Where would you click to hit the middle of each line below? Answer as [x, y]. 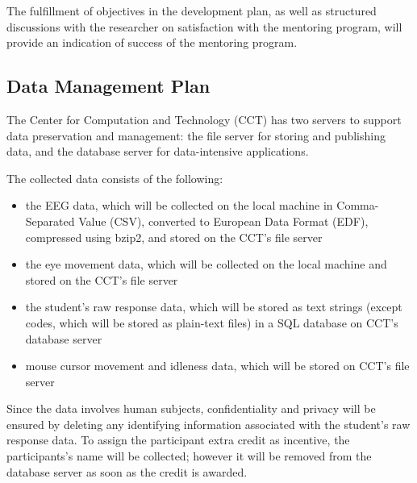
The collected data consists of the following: [115, 178]
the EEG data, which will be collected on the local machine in [179, 205]
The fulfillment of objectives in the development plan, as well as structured [192, 10]
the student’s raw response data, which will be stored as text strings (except [214, 307]
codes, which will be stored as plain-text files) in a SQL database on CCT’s [212, 322]
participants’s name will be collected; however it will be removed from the [189, 456]
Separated [50, 221]
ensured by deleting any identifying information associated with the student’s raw [208, 424]
